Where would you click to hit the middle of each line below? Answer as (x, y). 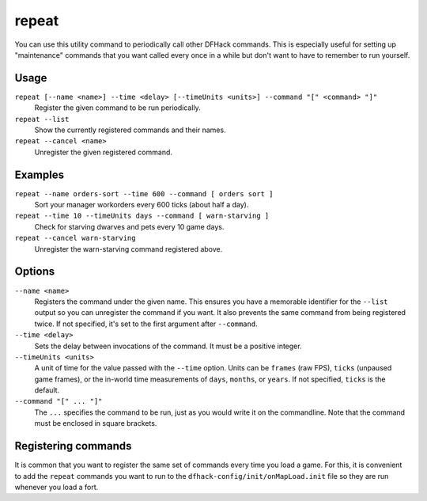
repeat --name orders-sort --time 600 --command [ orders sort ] (144, 194)
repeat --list (42, 119)
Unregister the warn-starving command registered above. (128, 249)
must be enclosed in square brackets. (96, 423)
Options (35, 272)
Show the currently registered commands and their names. (130, 130)
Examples (40, 175)
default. (47, 390)
